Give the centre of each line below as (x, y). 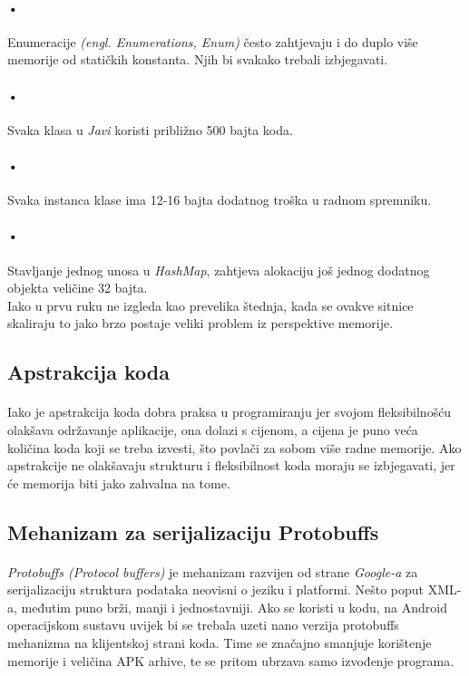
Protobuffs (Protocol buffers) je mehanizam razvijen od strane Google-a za (213, 571)
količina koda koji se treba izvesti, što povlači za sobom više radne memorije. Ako (234, 447)
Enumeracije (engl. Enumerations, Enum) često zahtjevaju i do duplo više (213, 41)
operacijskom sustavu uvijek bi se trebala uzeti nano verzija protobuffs (203, 625)
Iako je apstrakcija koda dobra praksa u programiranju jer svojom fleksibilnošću (230, 412)
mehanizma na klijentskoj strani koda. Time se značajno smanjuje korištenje (220, 643)
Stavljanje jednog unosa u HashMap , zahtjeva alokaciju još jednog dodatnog (219, 270)
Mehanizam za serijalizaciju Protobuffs (193, 531)
